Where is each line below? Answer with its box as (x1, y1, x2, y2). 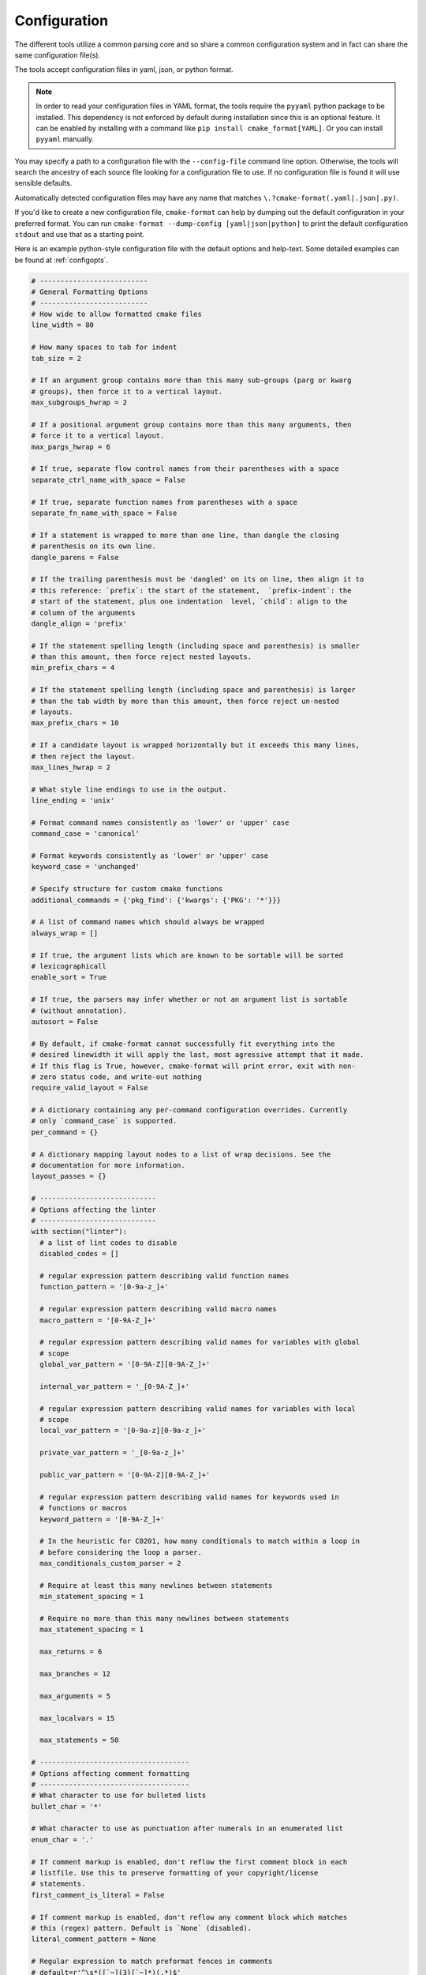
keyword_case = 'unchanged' (31, 862, 140, 871)
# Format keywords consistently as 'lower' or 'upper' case (31, 852, 269, 860)
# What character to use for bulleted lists (31, 1791, 207, 1800)
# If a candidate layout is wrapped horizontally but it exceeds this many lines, (31, 741, 361, 750)
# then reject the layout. (31, 751, 136, 761)
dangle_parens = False (31, 553, 119, 562)
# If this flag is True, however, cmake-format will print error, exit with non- (31, 1061, 357, 1070)
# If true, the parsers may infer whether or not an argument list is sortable (31, 995, 348, 1004)
